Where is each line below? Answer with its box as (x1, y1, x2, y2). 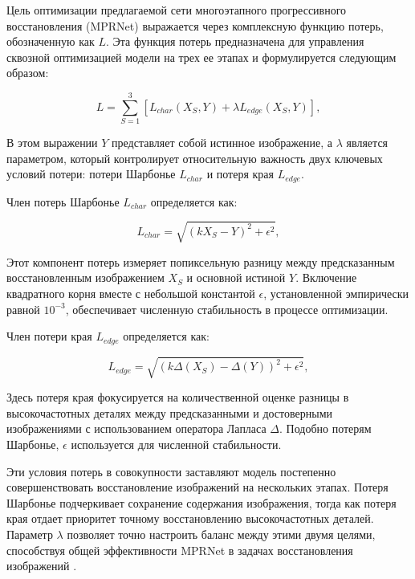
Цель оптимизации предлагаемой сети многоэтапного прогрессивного (6, 2, 347, 18)
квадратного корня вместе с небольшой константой (6, 285, 255, 302)
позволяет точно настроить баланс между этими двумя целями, (67, 526, 376, 542)
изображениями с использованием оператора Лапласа (6, 420, 266, 437)
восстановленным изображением (6, 269, 165, 286)
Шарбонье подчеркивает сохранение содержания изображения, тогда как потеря (6, 494, 397, 511)
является (346, 134, 389, 151)
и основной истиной (186, 269, 286, 286)
